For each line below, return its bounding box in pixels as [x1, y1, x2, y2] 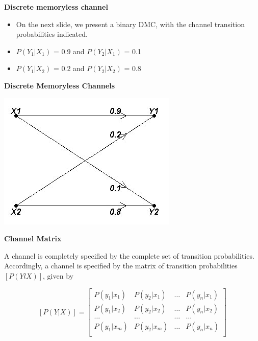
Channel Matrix [4, 233, 62, 244]
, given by [43, 270, 73, 281]
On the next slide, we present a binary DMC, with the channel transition [16, 18, 245, 29]
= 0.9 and [53, 46, 85, 56]
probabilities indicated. [16, 29, 88, 39]
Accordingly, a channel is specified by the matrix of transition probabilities [4, 260, 238, 271]
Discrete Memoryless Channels [4, 80, 115, 90]
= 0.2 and [53, 63, 85, 74]
